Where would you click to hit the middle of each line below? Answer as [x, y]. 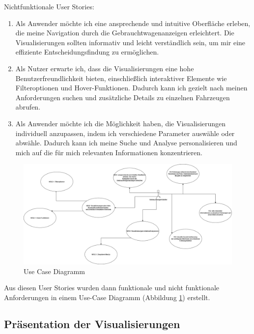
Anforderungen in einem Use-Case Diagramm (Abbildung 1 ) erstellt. [107, 297]
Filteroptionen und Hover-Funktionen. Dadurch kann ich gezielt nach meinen [131, 88]
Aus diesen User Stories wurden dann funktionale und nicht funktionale [112, 288]
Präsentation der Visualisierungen [92, 323]
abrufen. [28, 107]
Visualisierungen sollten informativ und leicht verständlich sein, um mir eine [130, 42]
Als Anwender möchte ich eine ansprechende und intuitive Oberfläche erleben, [133, 23]
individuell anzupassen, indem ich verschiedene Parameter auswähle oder [125, 133]
